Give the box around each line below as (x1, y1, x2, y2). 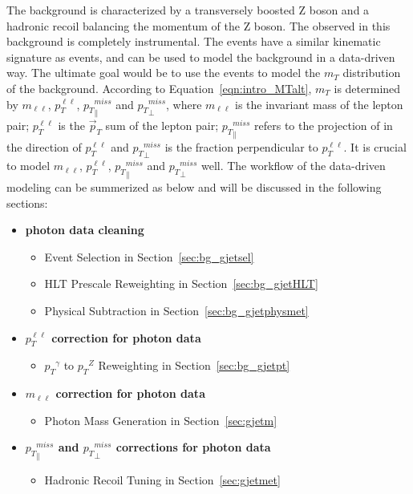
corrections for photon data (115, 439, 271, 456)
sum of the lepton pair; (105, 117, 219, 134)
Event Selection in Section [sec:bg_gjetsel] (44, 248, 254, 265)
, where (166, 95, 202, 112)
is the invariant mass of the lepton (235, 95, 403, 112)
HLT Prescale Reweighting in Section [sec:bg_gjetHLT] (44, 275, 318, 292)
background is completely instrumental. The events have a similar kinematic (6, 33, 381, 50)
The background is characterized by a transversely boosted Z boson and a (6, 2, 370, 18)
